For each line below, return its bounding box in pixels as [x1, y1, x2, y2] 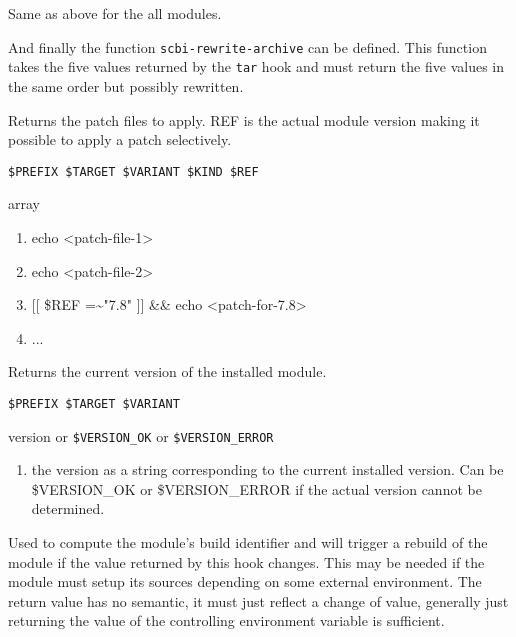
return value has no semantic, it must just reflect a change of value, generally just [8, 590, 509, 611]
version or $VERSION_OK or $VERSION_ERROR [8, 425, 274, 446]
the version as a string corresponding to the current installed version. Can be [31, 459, 504, 480]
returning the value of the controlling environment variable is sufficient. [8, 610, 445, 631]
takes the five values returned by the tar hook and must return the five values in [8, 56, 504, 77]
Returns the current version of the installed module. [8, 361, 327, 382]
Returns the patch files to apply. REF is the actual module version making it [8, 109, 480, 130]
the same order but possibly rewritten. [8, 75, 244, 96]
